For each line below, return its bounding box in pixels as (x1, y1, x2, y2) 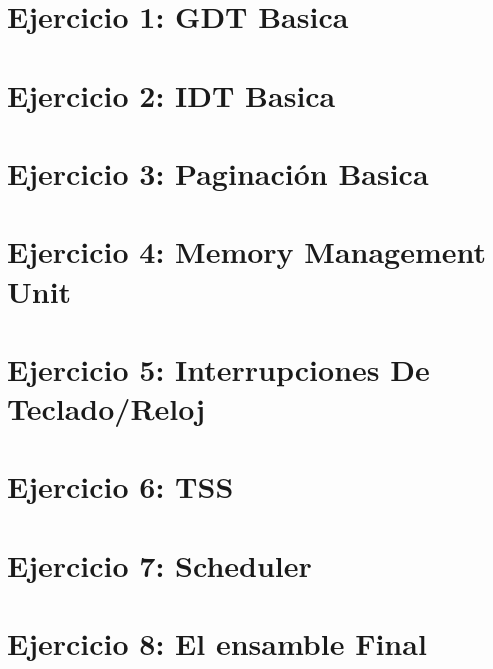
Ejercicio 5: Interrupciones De (7, 348, 430, 389)
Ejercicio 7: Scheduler (7, 544, 312, 585)
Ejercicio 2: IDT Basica (7, 74, 336, 115)
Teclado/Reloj (7, 388, 206, 429)
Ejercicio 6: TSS (7, 466, 234, 507)
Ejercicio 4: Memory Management (7, 231, 487, 272)
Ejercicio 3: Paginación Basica (7, 152, 429, 193)
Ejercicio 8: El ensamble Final (7, 623, 427, 664)
